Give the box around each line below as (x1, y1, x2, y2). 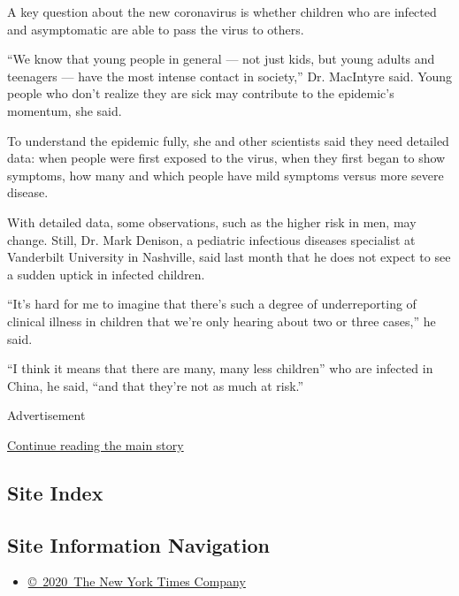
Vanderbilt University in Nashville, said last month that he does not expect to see (7, 248, 451, 266)
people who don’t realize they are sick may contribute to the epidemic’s (7, 84, 394, 103)
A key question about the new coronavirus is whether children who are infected (7, 3, 437, 20)
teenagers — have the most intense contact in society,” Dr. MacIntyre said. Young (7, 66, 453, 85)
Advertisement (7, 406, 86, 424)
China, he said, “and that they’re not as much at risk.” (7, 376, 304, 394)
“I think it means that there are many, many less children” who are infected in (7, 359, 433, 378)
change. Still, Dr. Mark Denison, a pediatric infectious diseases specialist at (7, 230, 416, 248)
